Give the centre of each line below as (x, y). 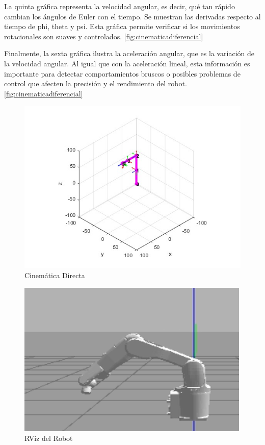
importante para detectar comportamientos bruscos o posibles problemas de (122, 73)
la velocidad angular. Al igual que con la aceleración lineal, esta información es (127, 63)
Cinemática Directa (55, 275)
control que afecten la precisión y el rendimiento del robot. (96, 83)
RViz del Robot (49, 438)
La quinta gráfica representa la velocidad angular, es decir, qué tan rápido (120, 6)
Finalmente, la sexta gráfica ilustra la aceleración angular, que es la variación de (129, 53)
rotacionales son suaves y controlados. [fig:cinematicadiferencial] (104, 36)
